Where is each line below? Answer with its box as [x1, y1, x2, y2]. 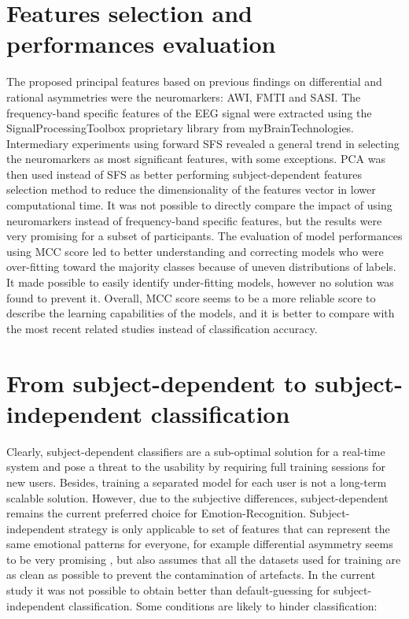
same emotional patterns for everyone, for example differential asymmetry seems [6, 536, 393, 552]
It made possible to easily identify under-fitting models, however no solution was [6, 274, 394, 291]
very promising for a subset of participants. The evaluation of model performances [6, 228, 403, 244]
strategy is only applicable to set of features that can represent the [68, 520, 390, 536]
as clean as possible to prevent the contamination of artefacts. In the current [6, 566, 376, 583]
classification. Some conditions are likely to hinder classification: [68, 597, 378, 613]
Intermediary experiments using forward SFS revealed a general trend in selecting [6, 135, 400, 151]
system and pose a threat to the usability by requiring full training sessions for [6, 458, 385, 475]
